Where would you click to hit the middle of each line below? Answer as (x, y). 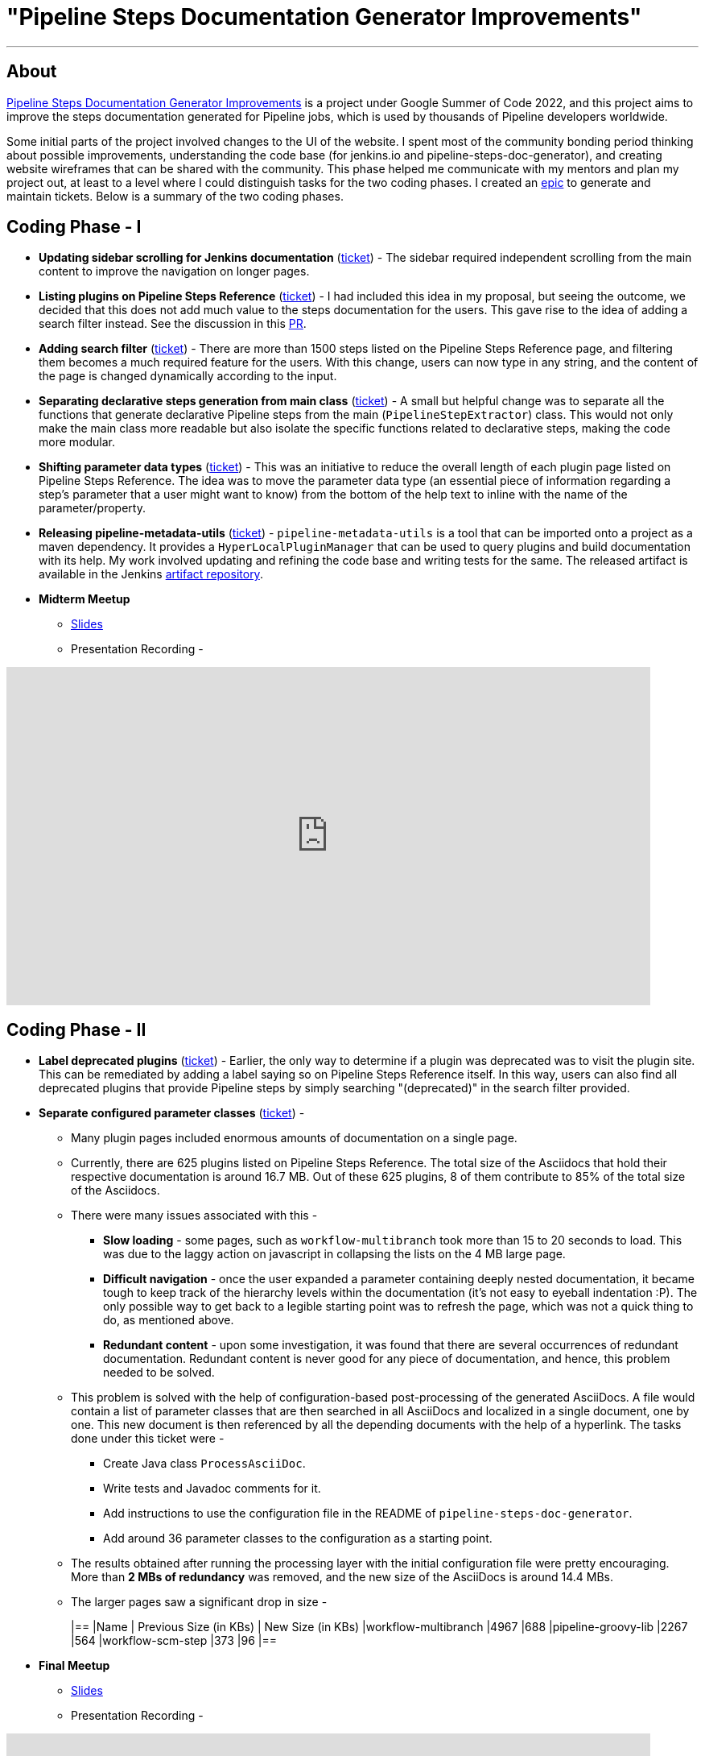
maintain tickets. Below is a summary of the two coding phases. (175, 196)
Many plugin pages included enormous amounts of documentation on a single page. (294, 1138)
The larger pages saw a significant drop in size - (199, 1602)
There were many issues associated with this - (194, 1216)
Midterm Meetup (85, 599)
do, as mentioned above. (169, 1320)
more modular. (77, 442)
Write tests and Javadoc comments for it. (212, 1489)
